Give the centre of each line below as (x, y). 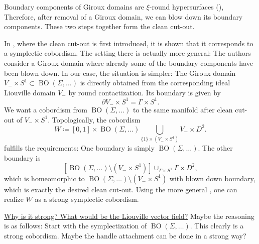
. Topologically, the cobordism (94, 119)
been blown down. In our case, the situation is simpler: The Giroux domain (120, 73)
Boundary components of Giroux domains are (74, 7)
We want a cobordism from (46, 110)
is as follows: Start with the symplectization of (76, 226)
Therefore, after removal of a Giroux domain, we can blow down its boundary (123, 16)
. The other (215, 148)
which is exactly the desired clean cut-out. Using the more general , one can (121, 189)
